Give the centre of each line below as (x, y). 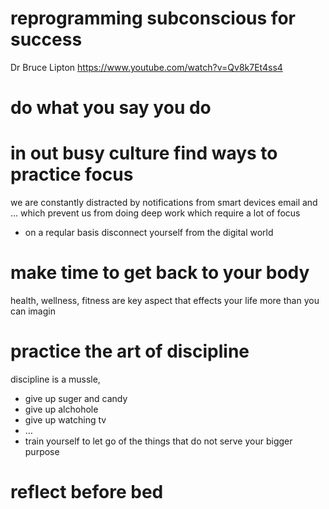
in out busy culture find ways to (144, 153)
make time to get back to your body (160, 273)
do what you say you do (111, 108)
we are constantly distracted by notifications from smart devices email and (164, 203)
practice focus (72, 174)
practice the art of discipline (130, 351)
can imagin (33, 311)
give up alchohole (61, 409)
